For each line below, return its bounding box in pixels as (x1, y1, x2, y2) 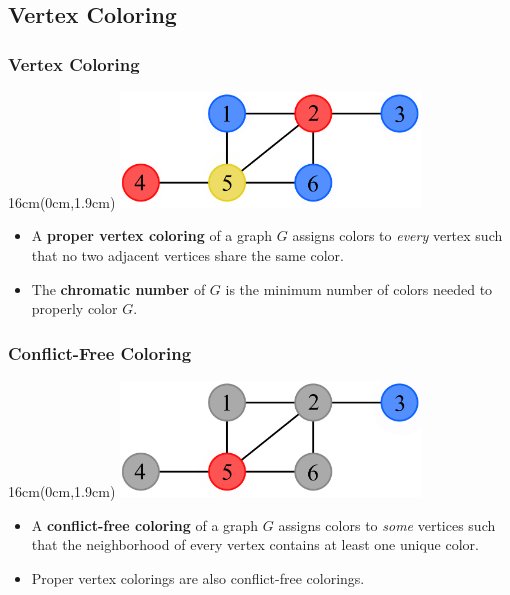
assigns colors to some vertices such (278, 514, 496, 535)
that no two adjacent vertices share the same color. (31, 245, 344, 266)
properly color (31, 298, 118, 319)
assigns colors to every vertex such (292, 225, 503, 246)
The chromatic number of (31, 278, 206, 299)
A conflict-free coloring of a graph (31, 514, 259, 535)
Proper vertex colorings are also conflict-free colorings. (31, 567, 365, 588)
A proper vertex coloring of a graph (31, 225, 273, 246)
